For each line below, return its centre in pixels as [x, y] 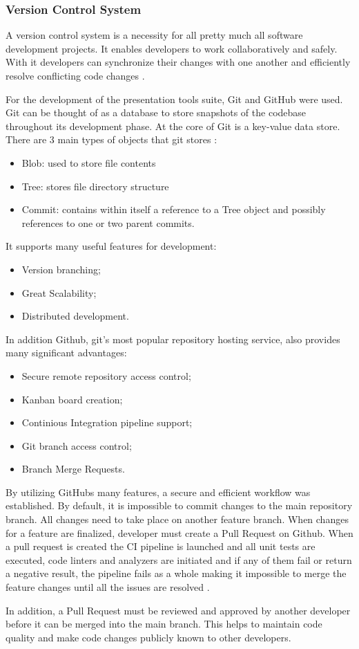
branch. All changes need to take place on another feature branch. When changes [177, 519]
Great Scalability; [59, 292]
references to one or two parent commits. [108, 222]
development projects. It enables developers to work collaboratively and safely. [172, 48]
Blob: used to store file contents [89, 162]
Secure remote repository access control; [106, 375]
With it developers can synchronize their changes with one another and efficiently [178, 62]
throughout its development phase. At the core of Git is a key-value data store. [173, 126]
